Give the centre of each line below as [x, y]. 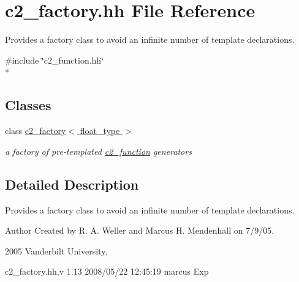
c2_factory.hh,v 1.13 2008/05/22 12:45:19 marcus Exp [107, 271]
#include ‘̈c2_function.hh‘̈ [55, 60]
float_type [100, 131]
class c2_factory [36, 131]
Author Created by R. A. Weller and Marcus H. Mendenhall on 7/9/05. [140, 230]
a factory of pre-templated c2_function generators [98, 151]
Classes [28, 105]
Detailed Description [72, 184]
